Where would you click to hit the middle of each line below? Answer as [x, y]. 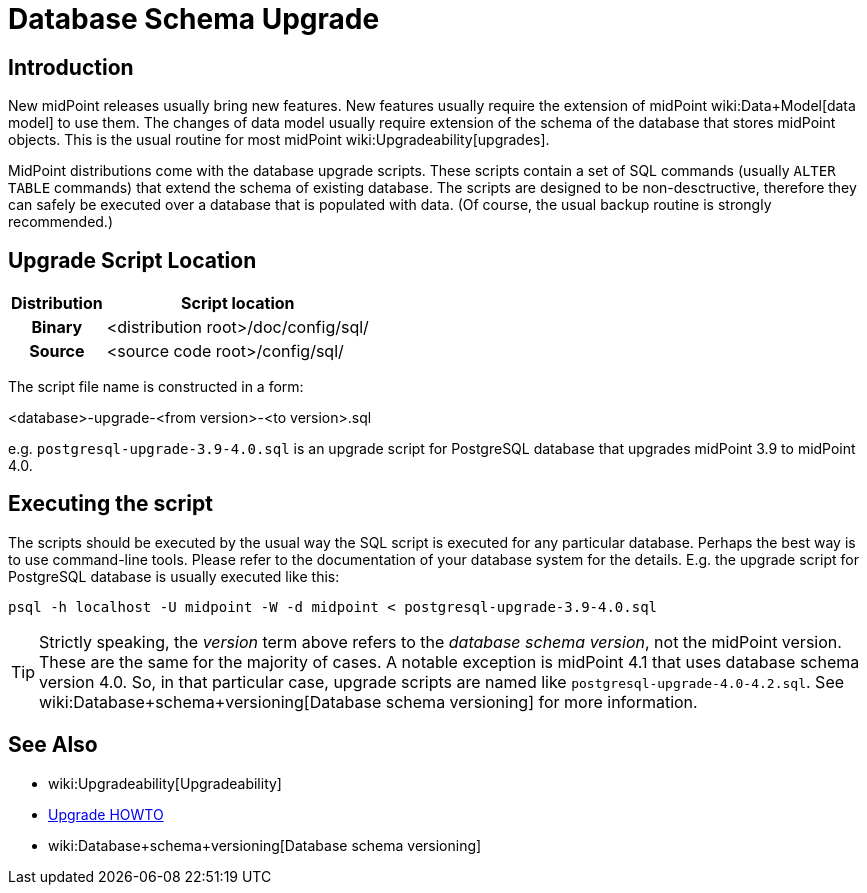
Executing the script [110, 504]
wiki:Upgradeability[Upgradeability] [165, 783]
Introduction [71, 67]
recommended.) [60, 222]
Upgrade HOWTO [106, 814]
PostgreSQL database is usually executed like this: [174, 576]
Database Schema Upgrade [194, 19]
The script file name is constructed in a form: [156, 387]
